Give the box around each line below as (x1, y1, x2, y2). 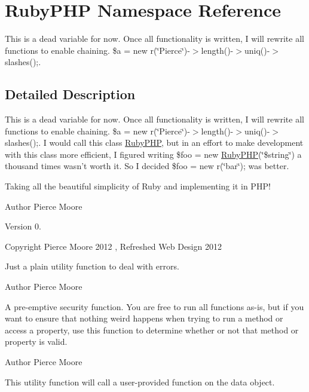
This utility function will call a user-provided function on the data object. (5, 375, 275, 388)
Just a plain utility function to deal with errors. (5, 260, 179, 272)
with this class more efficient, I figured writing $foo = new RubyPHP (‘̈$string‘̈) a (5, 148, 302, 160)
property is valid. (5, 335, 68, 348)
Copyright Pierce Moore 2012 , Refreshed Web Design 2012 (5, 240, 222, 252)
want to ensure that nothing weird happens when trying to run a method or (5, 312, 283, 324)
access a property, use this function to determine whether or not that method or (5, 323, 299, 336)
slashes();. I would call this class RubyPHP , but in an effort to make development (5, 136, 304, 149)
